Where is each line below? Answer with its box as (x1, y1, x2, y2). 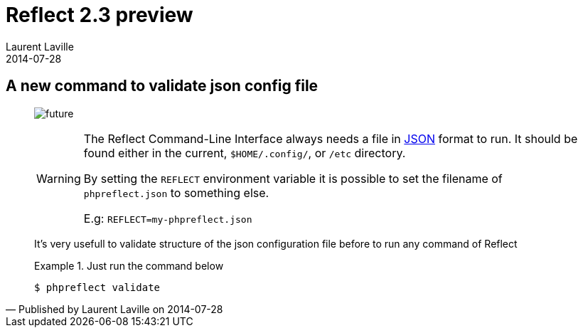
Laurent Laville (6, 40, 74, 53)
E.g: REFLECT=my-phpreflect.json (83, 211, 252, 226)
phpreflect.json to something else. (83, 185, 269, 200)
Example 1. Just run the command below (34, 259, 224, 272)
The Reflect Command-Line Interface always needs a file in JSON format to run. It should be (83, 131, 578, 146)
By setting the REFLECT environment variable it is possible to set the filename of (83, 171, 503, 186)
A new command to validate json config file (6, 77, 319, 95)
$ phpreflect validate (34, 281, 161, 293)
